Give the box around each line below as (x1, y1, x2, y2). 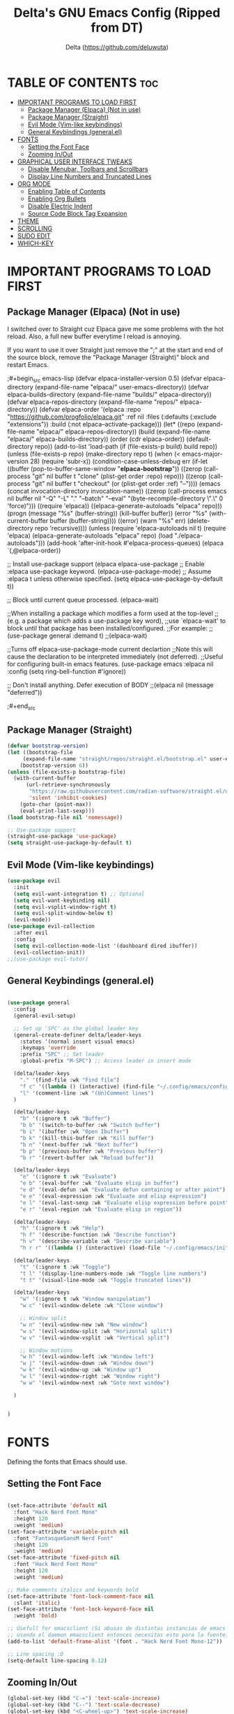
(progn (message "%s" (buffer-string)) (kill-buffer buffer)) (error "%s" (7, 509, 208, 518)
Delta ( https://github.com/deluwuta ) (65, 43, 169, 51)
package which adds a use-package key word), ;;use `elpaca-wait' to (26, 617, 226, 625)
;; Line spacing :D (7, 1650, 64, 1657)
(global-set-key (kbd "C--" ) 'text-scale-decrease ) (7, 1701, 160, 1708)
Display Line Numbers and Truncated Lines (27, 172, 152, 180)
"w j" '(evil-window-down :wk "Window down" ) (19, 1360, 155, 1367)
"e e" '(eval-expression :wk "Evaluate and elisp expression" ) (19, 1193, 208, 1200)
